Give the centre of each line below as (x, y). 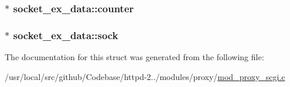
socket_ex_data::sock (66, 35)
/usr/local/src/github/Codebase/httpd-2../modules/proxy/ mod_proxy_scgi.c (145, 76)
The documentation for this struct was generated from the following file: (134, 57)
